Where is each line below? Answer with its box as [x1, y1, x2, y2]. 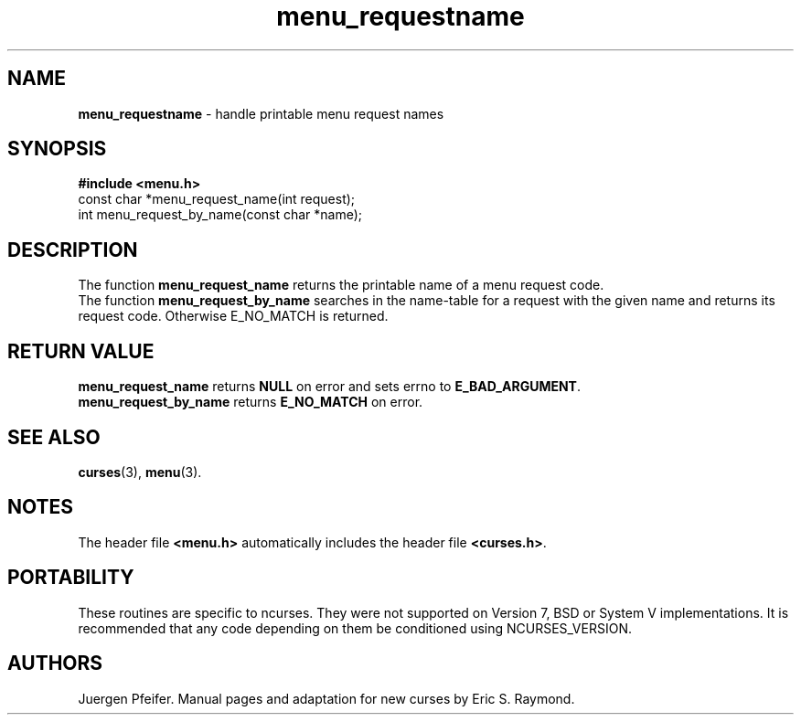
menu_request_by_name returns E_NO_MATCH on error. [78, 394, 423, 410]
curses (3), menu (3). [78, 463, 202, 480]
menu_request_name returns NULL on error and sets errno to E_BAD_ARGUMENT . [78, 378, 582, 395]
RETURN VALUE [7, 339, 155, 363]
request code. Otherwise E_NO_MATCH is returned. [78, 308, 389, 324]
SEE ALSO [7, 425, 101, 449]
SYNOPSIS [7, 137, 107, 161]
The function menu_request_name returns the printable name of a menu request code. [78, 277, 604, 293]
